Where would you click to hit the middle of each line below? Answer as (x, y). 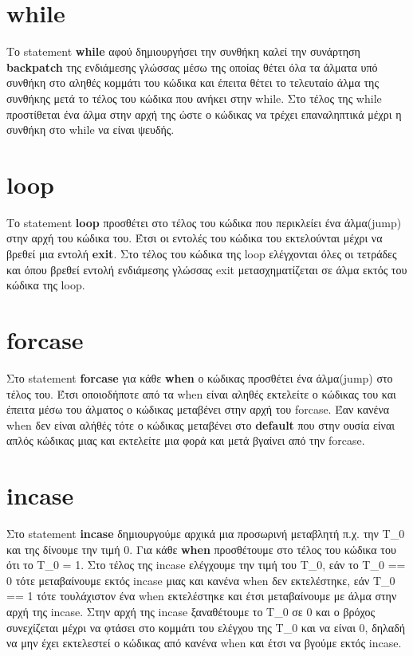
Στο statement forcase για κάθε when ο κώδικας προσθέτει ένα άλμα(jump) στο (200, 377)
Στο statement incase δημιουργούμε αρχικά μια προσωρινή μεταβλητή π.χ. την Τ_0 (206, 533)
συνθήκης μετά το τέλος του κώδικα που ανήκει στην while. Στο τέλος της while (194, 98)
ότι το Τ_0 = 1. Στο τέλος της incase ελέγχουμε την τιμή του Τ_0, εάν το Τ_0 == (206, 565)
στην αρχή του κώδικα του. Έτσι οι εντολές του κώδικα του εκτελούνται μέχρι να (195, 238)
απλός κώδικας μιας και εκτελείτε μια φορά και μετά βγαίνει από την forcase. (186, 440)
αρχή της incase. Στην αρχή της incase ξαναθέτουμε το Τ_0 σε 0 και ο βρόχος (191, 611)
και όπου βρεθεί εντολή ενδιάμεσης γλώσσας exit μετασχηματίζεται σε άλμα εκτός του (207, 269)
